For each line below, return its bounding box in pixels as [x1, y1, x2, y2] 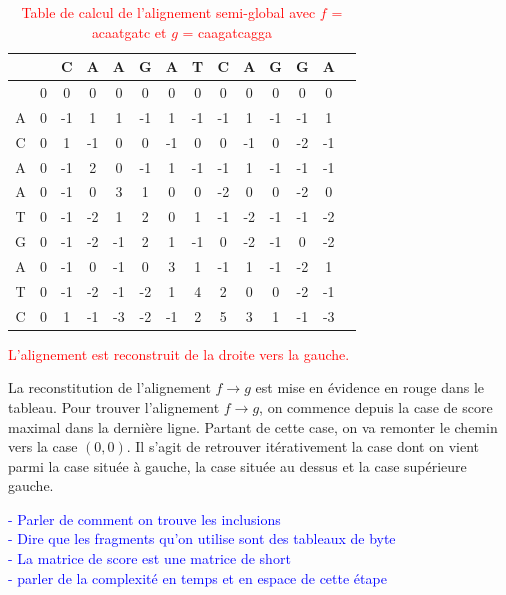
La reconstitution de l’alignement [8, 377, 211, 398]
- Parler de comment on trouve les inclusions [8, 508, 281, 529]
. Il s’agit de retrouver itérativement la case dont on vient [126, 436, 479, 457]
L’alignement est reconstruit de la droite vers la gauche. [8, 343, 350, 364]
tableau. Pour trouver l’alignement [8, 396, 220, 417]
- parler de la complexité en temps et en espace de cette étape [8, 567, 387, 588]
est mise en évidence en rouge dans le [255, 377, 485, 398]
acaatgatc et [91, 21, 167, 42]
